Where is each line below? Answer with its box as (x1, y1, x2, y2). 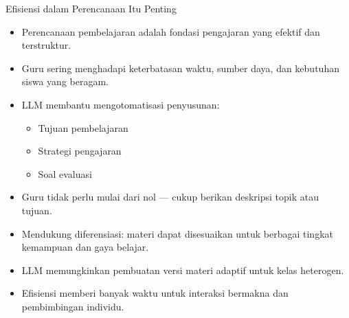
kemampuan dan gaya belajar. (21, 240, 149, 254)
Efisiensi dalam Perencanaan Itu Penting (5, 1, 177, 15)
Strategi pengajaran (38, 144, 122, 158)
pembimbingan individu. (21, 299, 124, 313)
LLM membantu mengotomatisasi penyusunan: (21, 97, 220, 111)
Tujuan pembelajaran (38, 120, 128, 135)
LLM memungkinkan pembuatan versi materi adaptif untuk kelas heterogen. (21, 262, 344, 277)
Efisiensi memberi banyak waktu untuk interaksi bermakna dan (21, 286, 289, 300)
